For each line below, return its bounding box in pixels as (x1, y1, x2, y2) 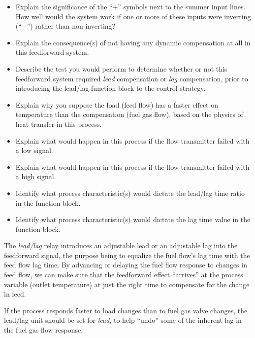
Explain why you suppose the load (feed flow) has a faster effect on (15, 99, 218, 110)
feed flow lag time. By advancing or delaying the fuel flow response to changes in (4, 260, 247, 270)
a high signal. (15, 171, 56, 182)
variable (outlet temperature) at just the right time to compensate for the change (4, 279, 250, 289)
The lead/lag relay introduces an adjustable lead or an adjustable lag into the (4, 240, 238, 251)
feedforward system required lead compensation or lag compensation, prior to (15, 73, 248, 83)
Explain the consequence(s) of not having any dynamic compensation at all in (15, 37, 251, 47)
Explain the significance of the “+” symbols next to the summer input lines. (15, 1, 246, 11)
